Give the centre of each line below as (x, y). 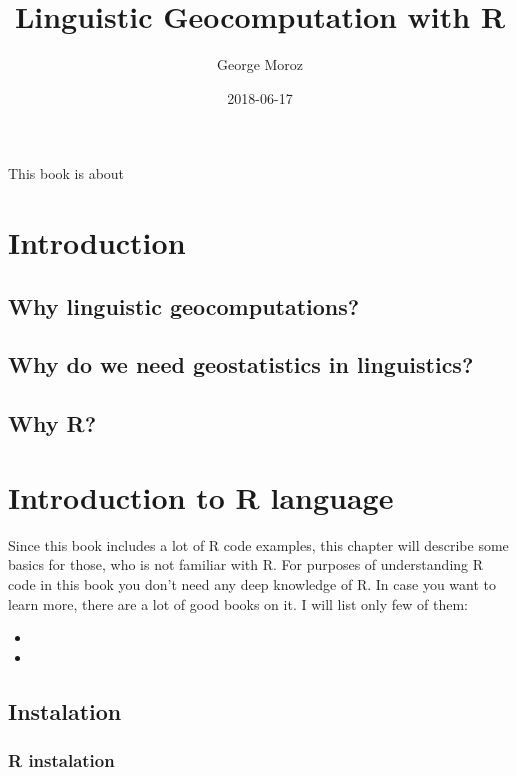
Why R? (52, 423)
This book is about (66, 173)
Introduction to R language (201, 496)
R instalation (61, 760)
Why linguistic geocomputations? (184, 305)
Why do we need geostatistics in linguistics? (241, 364)
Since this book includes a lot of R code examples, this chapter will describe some (258, 544)
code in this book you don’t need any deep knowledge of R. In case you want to (252, 583)
